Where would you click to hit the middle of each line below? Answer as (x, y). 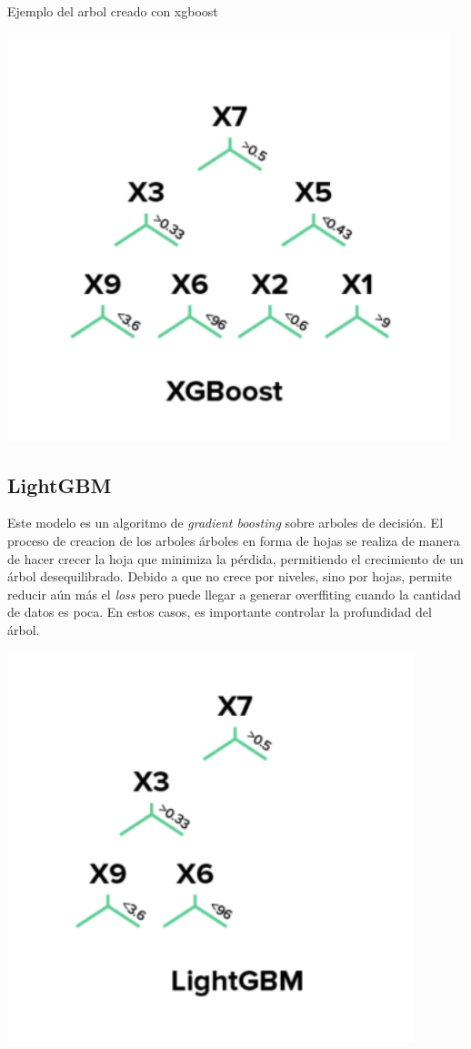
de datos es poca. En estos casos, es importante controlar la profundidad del (220, 612)
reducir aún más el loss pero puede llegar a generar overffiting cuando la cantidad (234, 594)
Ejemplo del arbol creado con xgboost (113, 11)
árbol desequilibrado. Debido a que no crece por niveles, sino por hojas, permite (230, 576)
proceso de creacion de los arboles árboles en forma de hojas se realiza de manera (234, 540)
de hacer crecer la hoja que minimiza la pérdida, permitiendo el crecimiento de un (235, 558)
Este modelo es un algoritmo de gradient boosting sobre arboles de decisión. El (225, 523)
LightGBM (60, 484)
